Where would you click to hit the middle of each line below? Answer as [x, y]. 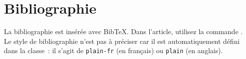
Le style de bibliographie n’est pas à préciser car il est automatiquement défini [122, 41]
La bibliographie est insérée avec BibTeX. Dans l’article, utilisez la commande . [123, 31]
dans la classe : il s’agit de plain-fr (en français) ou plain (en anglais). [113, 50]
